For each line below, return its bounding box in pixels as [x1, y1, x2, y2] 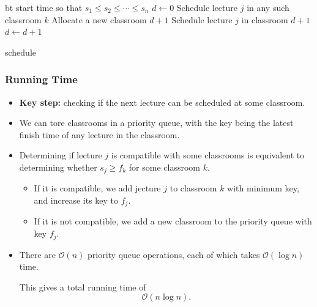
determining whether [19, 160, 97, 173]
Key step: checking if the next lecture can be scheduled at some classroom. [19, 95, 305, 108]
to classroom [170, 182, 217, 194]
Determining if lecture [19, 149, 102, 161]
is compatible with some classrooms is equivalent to [111, 149, 305, 161]
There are [19, 248, 56, 261]
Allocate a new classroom [51, 13, 147, 26]
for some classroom [129, 160, 200, 173]
